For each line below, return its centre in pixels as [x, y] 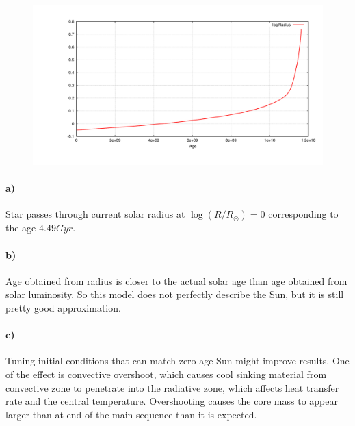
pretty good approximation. [63, 308]
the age [21, 228]
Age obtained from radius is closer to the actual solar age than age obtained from [176, 280]
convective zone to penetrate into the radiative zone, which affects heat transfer [172, 387]
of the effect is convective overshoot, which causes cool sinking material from [166, 374]
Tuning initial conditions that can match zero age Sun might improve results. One [177, 361]
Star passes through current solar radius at [95, 214]
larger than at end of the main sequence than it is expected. [131, 414]
